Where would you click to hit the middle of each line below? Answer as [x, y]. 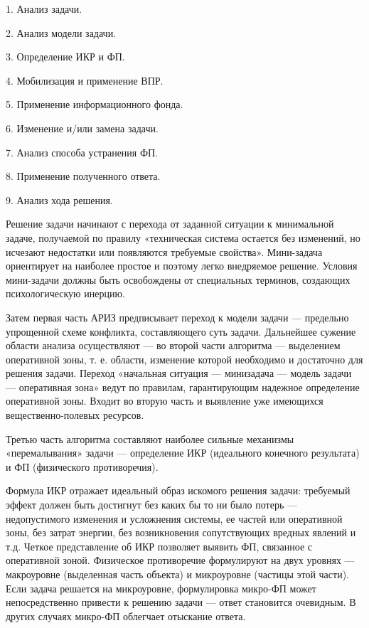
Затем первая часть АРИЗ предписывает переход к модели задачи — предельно [177, 317]
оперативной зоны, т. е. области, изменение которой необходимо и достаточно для [184, 359]
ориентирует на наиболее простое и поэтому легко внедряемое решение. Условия [182, 266]
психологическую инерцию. [65, 293]
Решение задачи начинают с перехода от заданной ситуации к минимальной [170, 224]
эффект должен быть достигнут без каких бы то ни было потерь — [151, 505]
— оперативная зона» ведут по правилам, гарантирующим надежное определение [183, 387]
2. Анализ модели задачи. [61, 32]
